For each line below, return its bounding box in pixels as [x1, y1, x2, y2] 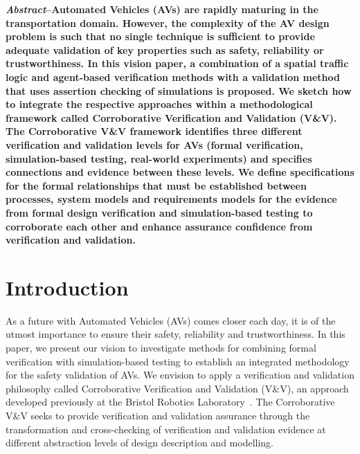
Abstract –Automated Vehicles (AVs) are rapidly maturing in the [6, 2, 318, 16]
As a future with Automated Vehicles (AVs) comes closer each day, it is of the [6, 313, 336, 327]
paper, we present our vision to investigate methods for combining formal [6, 340, 316, 354]
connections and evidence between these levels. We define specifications [6, 165, 354, 179]
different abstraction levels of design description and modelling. [6, 435, 274, 450]
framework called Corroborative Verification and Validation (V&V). [6, 110, 337, 125]
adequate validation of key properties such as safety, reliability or [6, 42, 324, 57]
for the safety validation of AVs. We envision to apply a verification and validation [6, 367, 354, 382]
